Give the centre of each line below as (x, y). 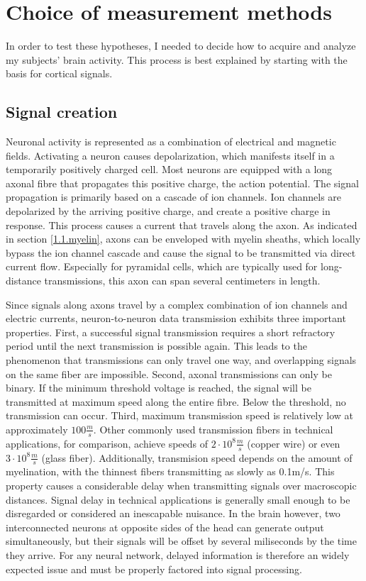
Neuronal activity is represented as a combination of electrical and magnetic (171, 142)
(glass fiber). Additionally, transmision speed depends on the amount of (197, 457)
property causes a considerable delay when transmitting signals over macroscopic (181, 486)
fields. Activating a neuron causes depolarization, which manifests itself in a (170, 155)
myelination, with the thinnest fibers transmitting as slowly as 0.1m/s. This (170, 471)
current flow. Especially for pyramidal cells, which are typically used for (162, 266)
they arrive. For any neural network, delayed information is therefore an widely (178, 555)
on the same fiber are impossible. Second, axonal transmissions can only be (169, 373)
